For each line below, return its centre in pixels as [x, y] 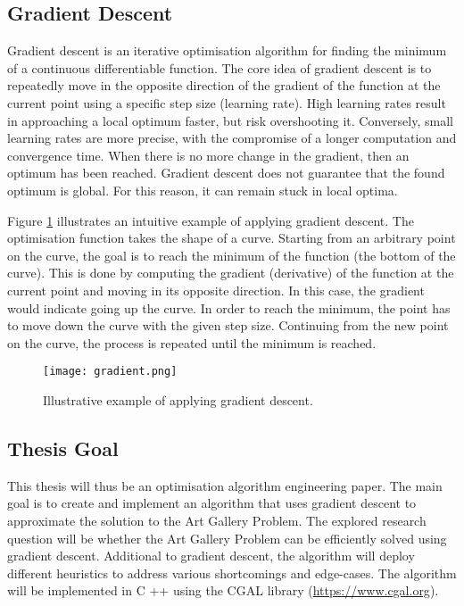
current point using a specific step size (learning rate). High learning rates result [227, 102]
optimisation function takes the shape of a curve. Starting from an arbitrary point [232, 238]
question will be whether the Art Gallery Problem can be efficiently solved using [227, 538]
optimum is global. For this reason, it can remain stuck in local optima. [203, 190]
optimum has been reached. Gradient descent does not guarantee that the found [226, 173]
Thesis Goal [63, 448]
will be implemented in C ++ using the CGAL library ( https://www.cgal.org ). [223, 590]
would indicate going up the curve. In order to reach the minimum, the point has [229, 307]
